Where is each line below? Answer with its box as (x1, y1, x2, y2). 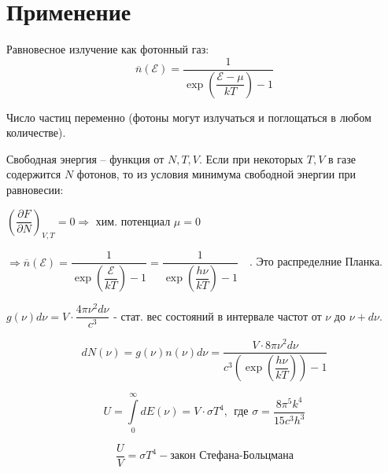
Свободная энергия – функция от (6, 150, 164, 167)
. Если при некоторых (199, 150, 304, 167)
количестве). (6, 124, 66, 141)
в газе (327, 150, 356, 167)
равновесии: (6, 181, 64, 197)
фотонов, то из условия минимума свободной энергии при (76, 166, 356, 182)
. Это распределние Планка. (249, 253, 383, 269)
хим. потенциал (95, 212, 171, 229)
